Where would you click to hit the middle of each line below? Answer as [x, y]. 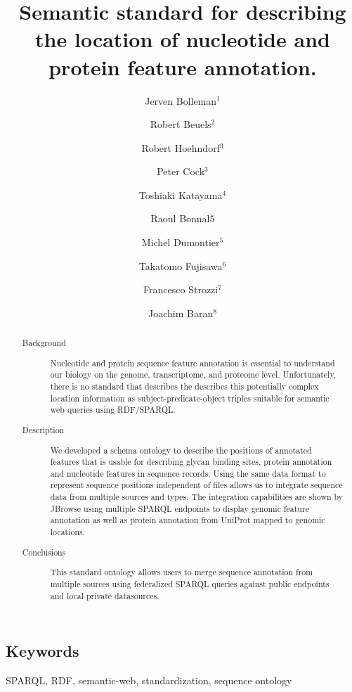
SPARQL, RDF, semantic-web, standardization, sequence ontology [149, 680]
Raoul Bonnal [180, 218]
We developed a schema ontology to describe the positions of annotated [181, 450]
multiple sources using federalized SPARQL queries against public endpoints [190, 583]
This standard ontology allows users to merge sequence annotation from [182, 572]
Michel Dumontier [181, 242]
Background [44, 343]
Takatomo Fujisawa [181, 265]
